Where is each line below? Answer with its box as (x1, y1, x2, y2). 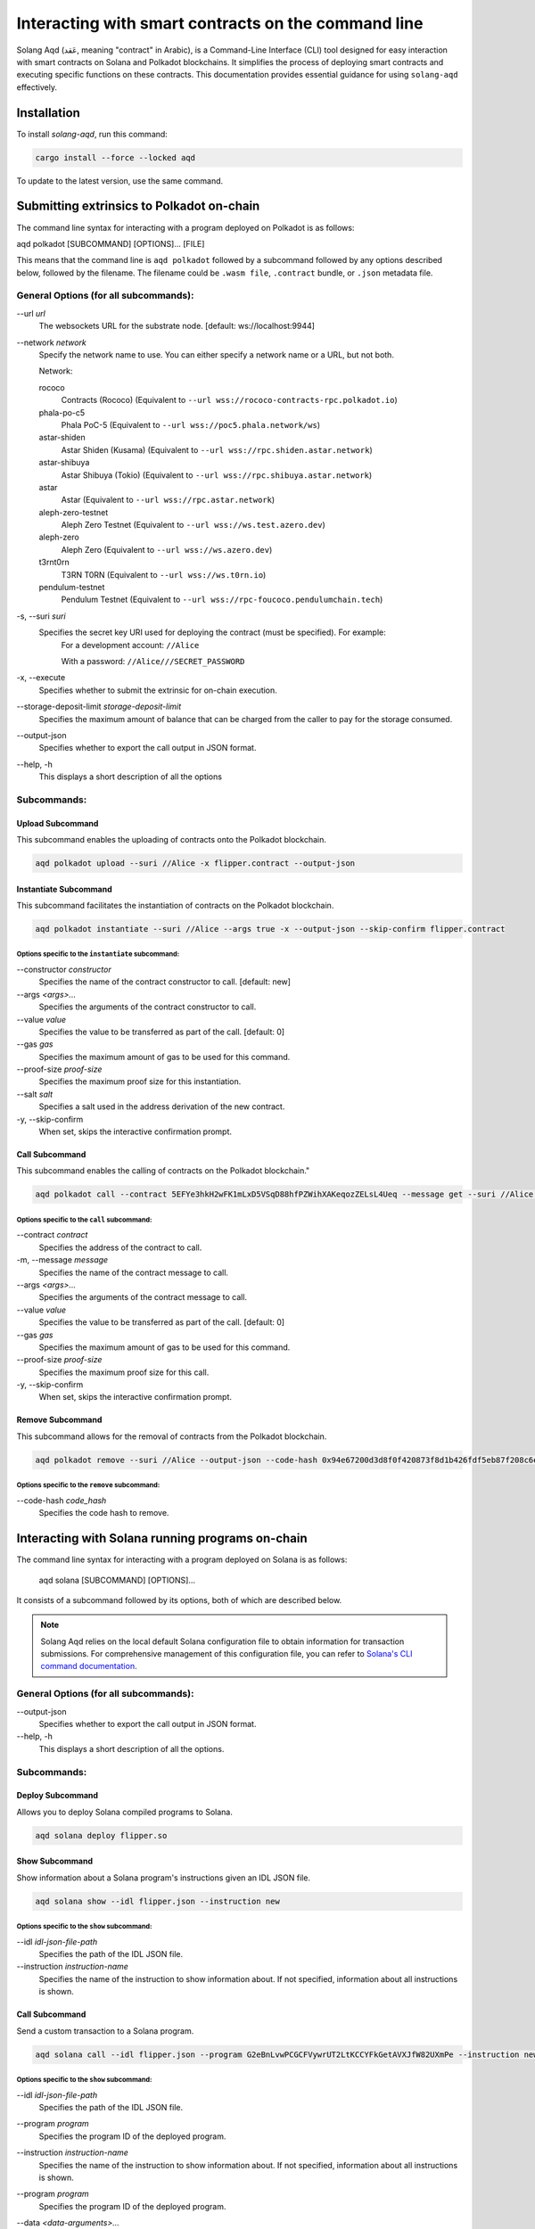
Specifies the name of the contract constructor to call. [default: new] (38, 976, 292, 987)
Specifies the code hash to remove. (38, 1508, 169, 1518)
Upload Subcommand (16, 818, 99, 828)
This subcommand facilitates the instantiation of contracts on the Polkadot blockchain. (16, 901, 334, 911)
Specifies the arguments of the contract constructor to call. (38, 1001, 257, 1012)
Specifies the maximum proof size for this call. (38, 1367, 210, 1378)
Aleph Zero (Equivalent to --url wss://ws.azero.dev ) (61, 544, 273, 555)
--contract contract (16, 1230, 88, 1240)
